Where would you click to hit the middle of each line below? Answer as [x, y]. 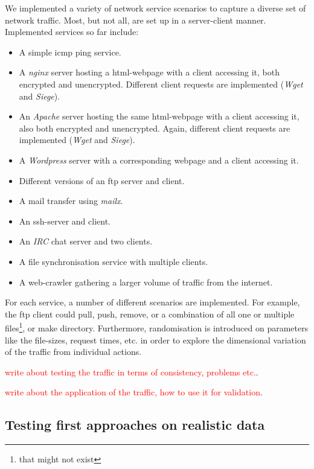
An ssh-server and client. [65, 221]
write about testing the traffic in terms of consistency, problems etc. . [132, 372]
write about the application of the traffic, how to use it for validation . [134, 392]
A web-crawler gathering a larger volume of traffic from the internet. [146, 282]
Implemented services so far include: [72, 32]
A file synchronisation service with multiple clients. [114, 261]
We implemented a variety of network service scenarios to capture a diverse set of [155, 8]
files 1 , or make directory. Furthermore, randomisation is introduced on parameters [157, 327]
